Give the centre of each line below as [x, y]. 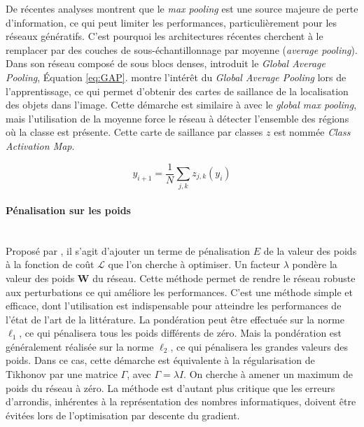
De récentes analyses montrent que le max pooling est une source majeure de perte [182, 8]
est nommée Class [312, 132]
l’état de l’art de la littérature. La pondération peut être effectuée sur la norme [175, 319]
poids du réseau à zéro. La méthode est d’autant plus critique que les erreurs [170, 387]
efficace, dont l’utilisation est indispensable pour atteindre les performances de [174, 306]
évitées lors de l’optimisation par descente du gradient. [123, 415]
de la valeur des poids [310, 250]
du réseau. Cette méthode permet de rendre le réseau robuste [224, 278]
